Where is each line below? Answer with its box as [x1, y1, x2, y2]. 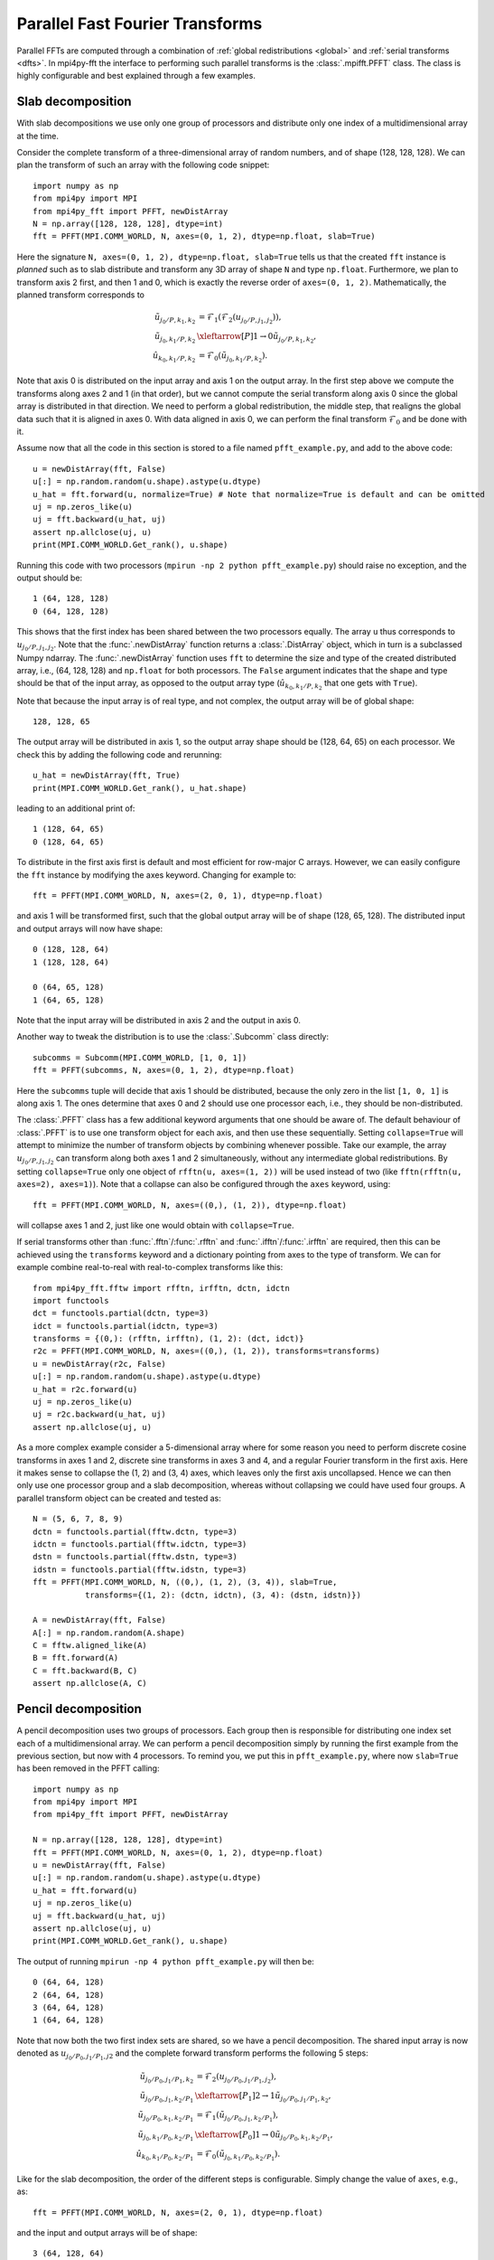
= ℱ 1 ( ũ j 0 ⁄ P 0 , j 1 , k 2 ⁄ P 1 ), [196, 2110, 279, 2123]
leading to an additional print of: [16, 803, 135, 814]
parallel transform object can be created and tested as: [16, 1493, 221, 1503]
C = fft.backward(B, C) [33, 1665, 138, 1676]
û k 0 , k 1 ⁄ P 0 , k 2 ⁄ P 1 [135, 2148, 194, 2162]
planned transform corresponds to [16, 289, 144, 300]
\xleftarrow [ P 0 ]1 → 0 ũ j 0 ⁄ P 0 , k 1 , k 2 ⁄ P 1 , [194, 2129, 333, 2142]
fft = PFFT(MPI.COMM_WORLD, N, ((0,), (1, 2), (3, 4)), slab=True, [33, 1577, 338, 1587]
